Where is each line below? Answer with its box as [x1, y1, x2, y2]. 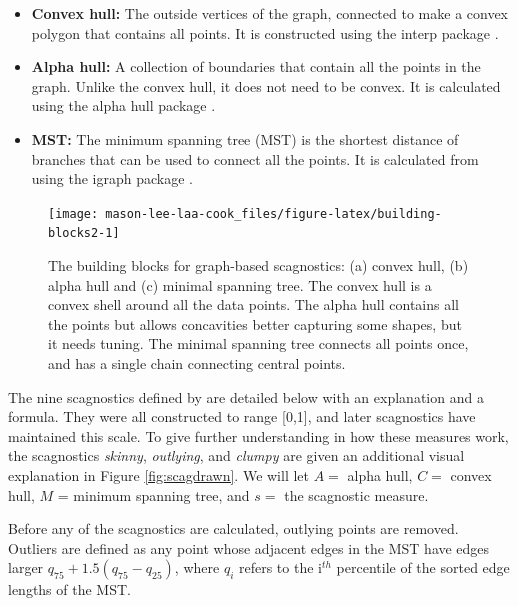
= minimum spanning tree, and [57, 484, 250, 505]
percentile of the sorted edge [336, 557, 510, 578]
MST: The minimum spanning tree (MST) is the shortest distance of [31, 128, 459, 149]
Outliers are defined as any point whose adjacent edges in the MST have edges [8, 537, 490, 558]
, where [174, 557, 220, 578]
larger [8, 557, 44, 578]
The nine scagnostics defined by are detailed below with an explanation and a [8, 386, 484, 407]
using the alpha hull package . [31, 95, 216, 116]
